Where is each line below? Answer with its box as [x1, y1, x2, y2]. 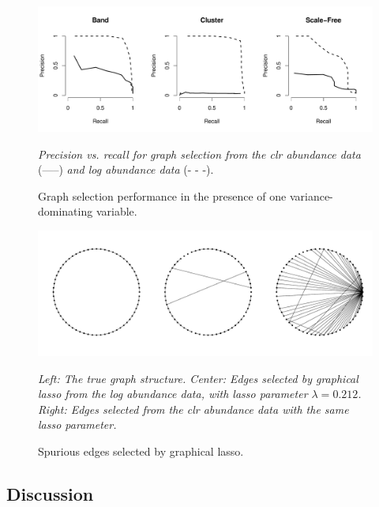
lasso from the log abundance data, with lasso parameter [38, 385, 308, 402]
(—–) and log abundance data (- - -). [38, 161, 214, 178]
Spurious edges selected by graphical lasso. [38, 442, 244, 459]
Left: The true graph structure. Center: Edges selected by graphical [38, 370, 358, 386]
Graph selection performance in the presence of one [38, 187, 287, 204]
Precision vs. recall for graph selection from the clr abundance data [38, 145, 361, 162]
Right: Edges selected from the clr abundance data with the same [38, 400, 349, 417]
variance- [289, 187, 333, 204]
